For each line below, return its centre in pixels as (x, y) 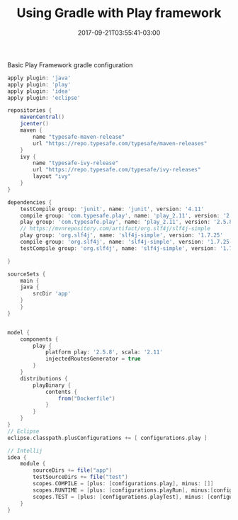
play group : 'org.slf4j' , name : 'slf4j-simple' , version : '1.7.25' (121, 235)
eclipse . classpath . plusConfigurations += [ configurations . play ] (107, 438)
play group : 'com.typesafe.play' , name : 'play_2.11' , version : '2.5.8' (128, 222)
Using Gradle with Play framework (119, 13)
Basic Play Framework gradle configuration (70, 64)
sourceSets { (27, 274)
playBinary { (52, 385)
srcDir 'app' (52, 294)
